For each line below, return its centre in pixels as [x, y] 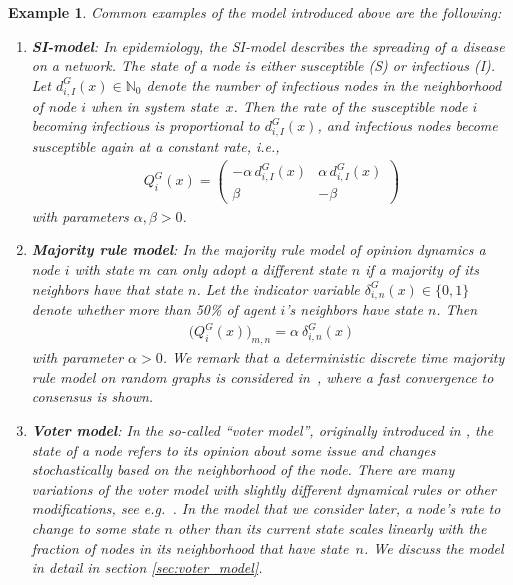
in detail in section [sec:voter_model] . [147, 567]
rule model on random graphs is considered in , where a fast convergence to [262, 376]
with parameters [80, 215]
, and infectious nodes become [407, 125]
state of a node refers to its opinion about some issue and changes [233, 449]
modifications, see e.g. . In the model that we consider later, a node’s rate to [266, 508]
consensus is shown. [92, 396]
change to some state [95, 528]
